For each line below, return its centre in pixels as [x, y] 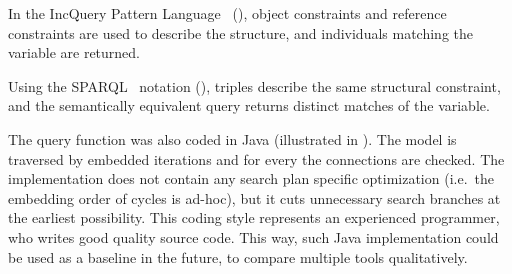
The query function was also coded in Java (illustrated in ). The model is [232, 138]
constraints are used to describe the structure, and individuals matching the [241, 32]
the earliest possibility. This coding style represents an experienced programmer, [254, 217]
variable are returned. [74, 52]
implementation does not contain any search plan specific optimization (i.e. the [251, 178]
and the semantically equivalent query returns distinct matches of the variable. [249, 105]
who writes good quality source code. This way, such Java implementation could [253, 236]
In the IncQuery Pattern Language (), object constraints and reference [227, 13]
